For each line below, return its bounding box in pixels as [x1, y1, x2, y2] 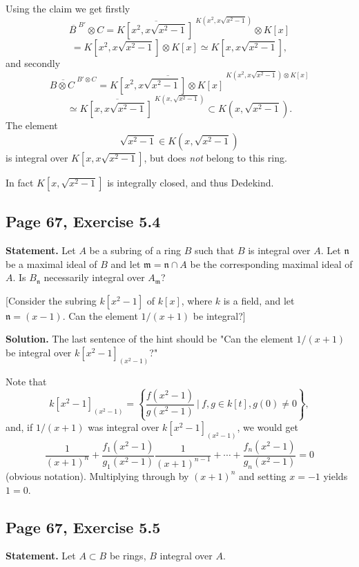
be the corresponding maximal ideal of [190, 256, 353, 271]
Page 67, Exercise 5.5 [6, 516, 161, 537]
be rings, [109, 548, 146, 563]
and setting [239, 468, 287, 483]
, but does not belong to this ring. [144, 150, 287, 164]
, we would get [237, 419, 299, 434]
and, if [6, 419, 33, 434]
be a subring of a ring [89, 242, 181, 257]
